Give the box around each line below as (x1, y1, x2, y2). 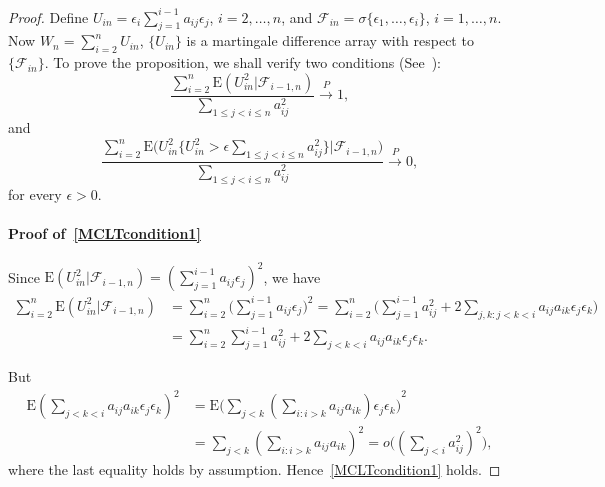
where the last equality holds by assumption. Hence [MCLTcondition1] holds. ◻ (8, 458, 501, 479)
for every (8, 183, 62, 204)
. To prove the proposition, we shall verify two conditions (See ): (44, 52, 441, 73)
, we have (263, 266, 321, 287)
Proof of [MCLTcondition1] (8, 222, 201, 243)
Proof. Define (8, 6, 89, 27)
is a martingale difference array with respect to (186, 30, 474, 51)
